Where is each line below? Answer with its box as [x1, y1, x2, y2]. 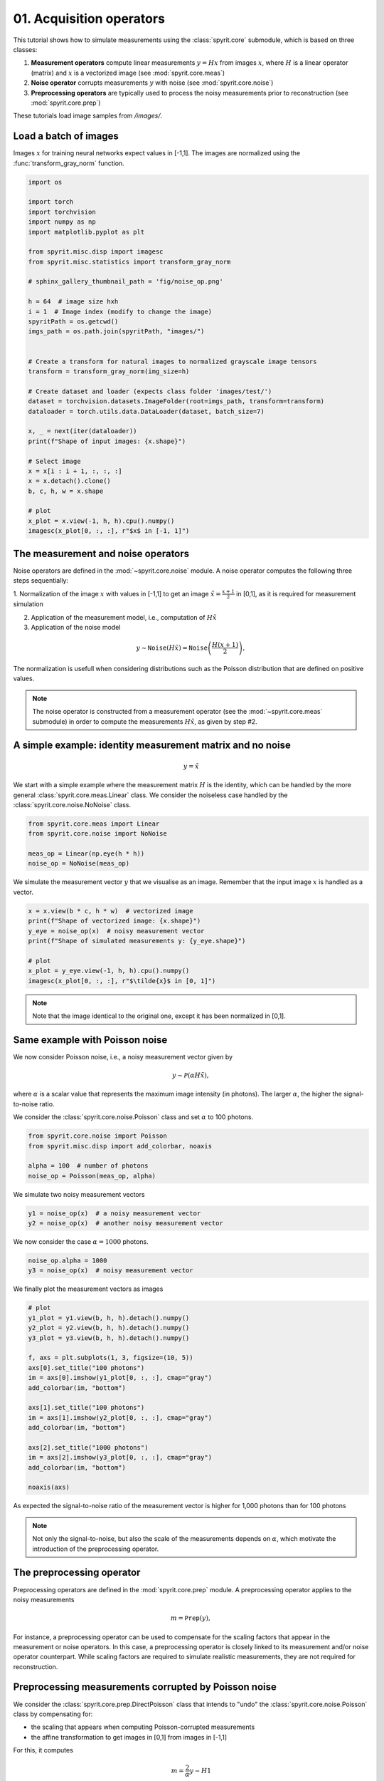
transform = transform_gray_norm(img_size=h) [28, 367, 190, 375]
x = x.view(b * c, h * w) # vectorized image [28, 907, 193, 915]
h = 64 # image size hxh [28, 298, 119, 306]
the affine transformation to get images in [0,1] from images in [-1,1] [31, 1733, 228, 1741]
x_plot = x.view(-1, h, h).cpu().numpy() [28, 516, 175, 525]
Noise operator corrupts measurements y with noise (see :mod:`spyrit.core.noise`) [31, 78, 274, 87]
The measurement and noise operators [13, 547, 190, 559]
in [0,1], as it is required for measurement [235, 589, 356, 598]
